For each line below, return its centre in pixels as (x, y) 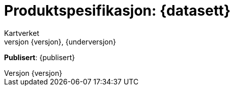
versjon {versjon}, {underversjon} (60, 41)
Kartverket (22, 33)
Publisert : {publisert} (40, 57)
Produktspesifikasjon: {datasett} (118, 11)
